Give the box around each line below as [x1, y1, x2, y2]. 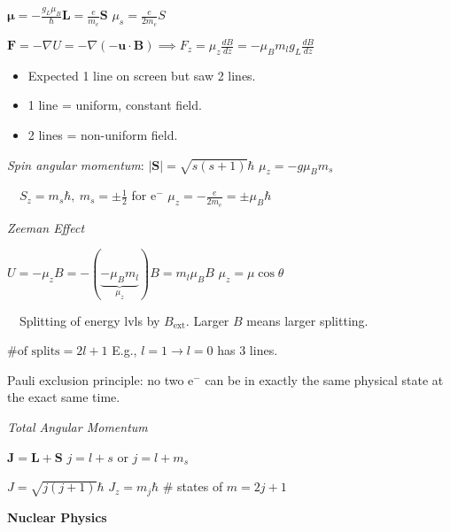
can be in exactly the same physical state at [205, 370, 444, 389]
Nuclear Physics [7, 507, 107, 526]
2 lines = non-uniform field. [27, 126, 178, 143]
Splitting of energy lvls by [19, 311, 160, 329]
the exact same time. [7, 388, 120, 406]
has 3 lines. [217, 341, 278, 359]
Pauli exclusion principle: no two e [7, 370, 194, 389]
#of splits [7, 345, 60, 359]
